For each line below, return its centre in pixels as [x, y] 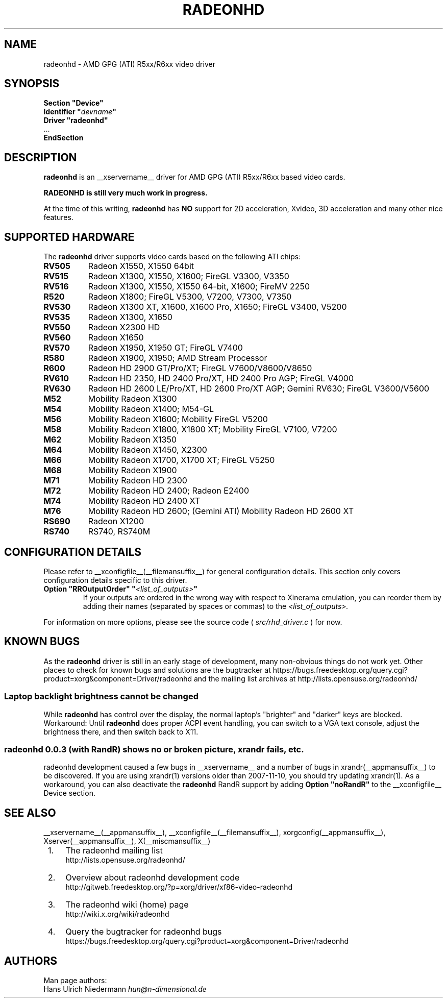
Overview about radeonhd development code [153, 878]
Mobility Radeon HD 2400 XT [144, 501]
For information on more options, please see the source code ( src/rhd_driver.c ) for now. [193, 622]
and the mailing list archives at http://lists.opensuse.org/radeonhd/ [305, 678]
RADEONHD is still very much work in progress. [126, 193]
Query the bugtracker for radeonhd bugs [144, 932]
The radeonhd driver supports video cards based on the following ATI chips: [172, 257]
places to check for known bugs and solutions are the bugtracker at [157, 670]
